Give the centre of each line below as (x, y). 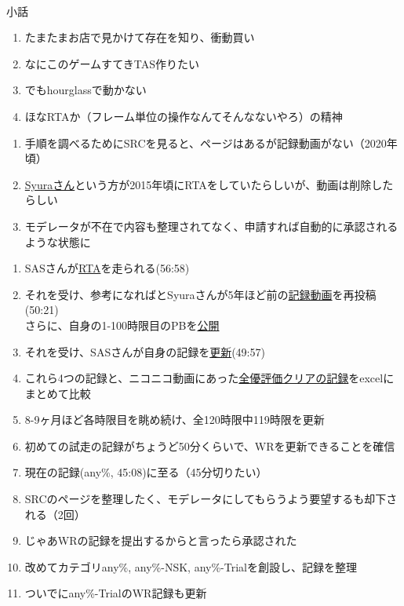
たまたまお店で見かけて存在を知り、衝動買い (140, 37)
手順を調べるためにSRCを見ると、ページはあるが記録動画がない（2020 (206, 142)
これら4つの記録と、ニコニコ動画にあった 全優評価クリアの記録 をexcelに (209, 378)
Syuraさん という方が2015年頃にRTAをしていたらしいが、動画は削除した (209, 184)
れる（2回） (55, 514)
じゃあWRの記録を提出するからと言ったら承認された (161, 540)
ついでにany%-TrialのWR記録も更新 (116, 593)
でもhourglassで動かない (86, 90)
